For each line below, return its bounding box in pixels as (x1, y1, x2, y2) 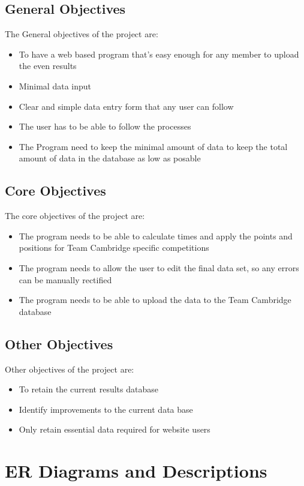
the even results (19, 59, 77, 72)
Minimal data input (19, 79, 92, 92)
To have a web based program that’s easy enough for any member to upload (19, 47, 299, 60)
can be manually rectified (19, 273, 112, 286)
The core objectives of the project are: (5, 209, 145, 222)
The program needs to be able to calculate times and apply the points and (19, 229, 293, 242)
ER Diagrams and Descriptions (5, 458, 267, 483)
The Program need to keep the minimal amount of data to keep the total (19, 140, 288, 152)
